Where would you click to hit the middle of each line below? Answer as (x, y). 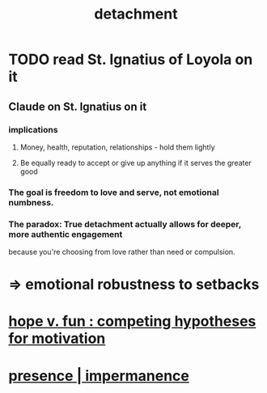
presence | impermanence (99, 376)
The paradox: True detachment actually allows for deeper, (125, 224)
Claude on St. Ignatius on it (78, 106)
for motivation (57, 338)
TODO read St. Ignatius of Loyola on (131, 59)
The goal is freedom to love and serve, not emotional (114, 192)
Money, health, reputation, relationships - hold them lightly (118, 147)
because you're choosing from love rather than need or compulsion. (122, 252)
